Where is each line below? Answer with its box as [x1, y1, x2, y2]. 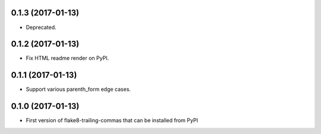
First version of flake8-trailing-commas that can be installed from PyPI [26, 117, 199, 124]
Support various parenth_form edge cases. [26, 86, 131, 93]
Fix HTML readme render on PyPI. [26, 55, 109, 62]
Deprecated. [26, 24, 56, 31]
